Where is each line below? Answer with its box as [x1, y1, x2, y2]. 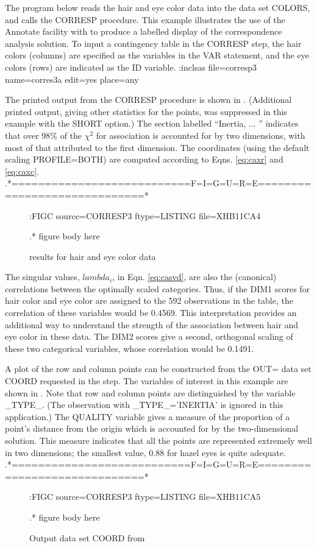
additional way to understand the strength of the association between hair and [5, 318, 299, 331]
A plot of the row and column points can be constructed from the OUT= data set [5, 362, 312, 375]
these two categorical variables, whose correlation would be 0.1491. [5, 342, 254, 354]
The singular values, [5, 270, 80, 283]
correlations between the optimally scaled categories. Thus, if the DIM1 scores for [5, 282, 310, 295]
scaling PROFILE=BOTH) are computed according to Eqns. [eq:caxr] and [5, 153, 283, 166]
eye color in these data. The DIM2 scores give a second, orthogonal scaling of [5, 330, 293, 343]
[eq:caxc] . [5, 164, 40, 177]
